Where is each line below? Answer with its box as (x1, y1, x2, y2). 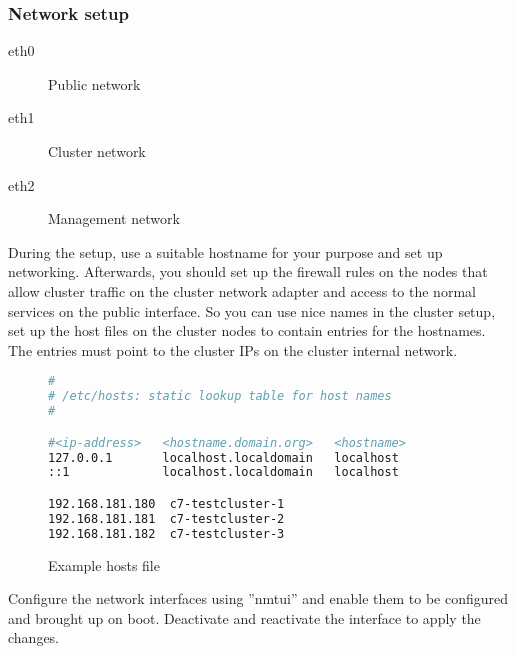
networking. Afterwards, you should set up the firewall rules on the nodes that (8, 261, 488, 282)
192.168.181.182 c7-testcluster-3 (48, 526, 285, 541)
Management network (48, 208, 180, 229)
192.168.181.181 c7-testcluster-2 (48, 511, 285, 526)
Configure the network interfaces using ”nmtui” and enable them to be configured (8, 588, 509, 609)
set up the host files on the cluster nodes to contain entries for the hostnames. (8, 320, 486, 341)
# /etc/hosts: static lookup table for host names (48, 389, 392, 404)
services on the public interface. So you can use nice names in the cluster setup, (8, 300, 496, 321)
